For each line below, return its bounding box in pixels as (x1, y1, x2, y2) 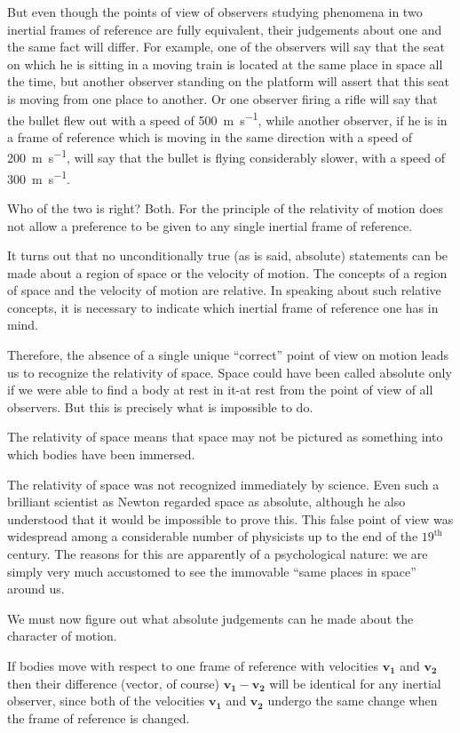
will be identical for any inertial (269, 673, 441, 692)
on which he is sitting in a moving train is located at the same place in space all (7, 54, 443, 73)
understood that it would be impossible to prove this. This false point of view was (7, 509, 454, 528)
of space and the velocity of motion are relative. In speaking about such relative (7, 281, 441, 299)
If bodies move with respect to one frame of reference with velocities (7, 656, 378, 674)
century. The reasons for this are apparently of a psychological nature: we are (7, 545, 428, 562)
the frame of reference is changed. (7, 708, 190, 727)
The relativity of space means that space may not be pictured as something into (7, 427, 443, 446)
